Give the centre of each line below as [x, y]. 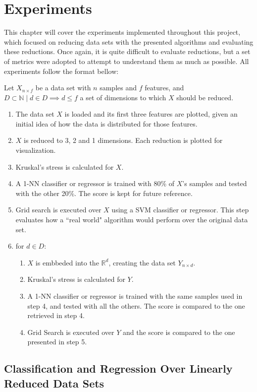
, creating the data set [142, 262]
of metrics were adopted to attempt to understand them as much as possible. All [127, 61]
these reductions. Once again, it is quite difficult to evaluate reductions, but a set [127, 51]
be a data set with [63, 88]
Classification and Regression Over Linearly [118, 368]
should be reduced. [205, 97]
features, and [164, 88]
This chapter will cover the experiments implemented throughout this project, [122, 32]
